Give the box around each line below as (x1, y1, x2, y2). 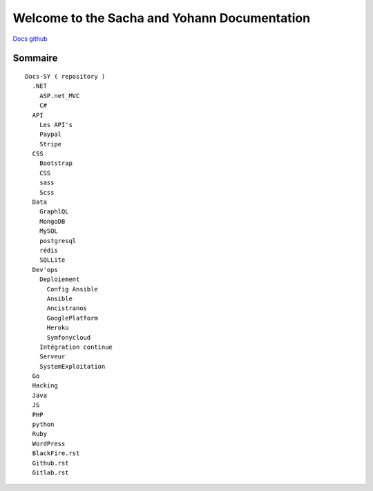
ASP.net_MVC (39, 92, 80, 99)
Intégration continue (39, 343, 113, 351)
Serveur (39, 353, 66, 360)
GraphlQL (39, 208, 69, 215)
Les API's (39, 121, 73, 128)
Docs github (12, 35, 48, 43)
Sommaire (12, 52, 58, 64)
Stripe (39, 140, 62, 148)
